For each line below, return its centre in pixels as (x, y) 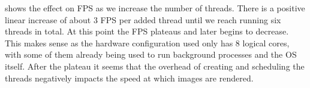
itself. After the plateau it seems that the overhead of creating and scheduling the (155, 66)
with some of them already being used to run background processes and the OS (151, 54)
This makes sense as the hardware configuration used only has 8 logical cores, (147, 43)
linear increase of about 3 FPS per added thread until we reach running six (143, 19)
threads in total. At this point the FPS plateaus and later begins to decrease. (147, 31)
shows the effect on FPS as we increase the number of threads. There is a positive (155, 8)
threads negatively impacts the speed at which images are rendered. (129, 78)
